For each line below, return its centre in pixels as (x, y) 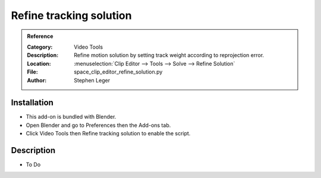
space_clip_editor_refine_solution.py (118, 72)
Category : (40, 47)
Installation (32, 103)
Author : (37, 80)
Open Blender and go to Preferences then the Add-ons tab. (98, 125)
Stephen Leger (92, 80)
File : (32, 72)
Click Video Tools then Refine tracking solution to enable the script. (108, 133)
